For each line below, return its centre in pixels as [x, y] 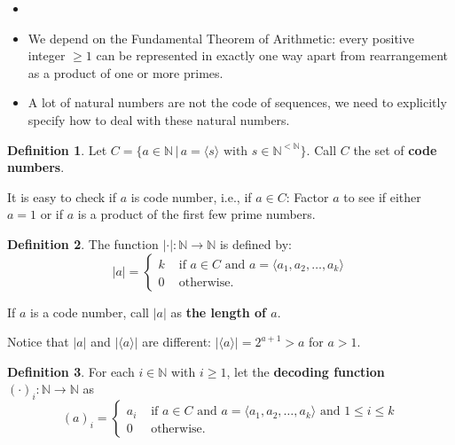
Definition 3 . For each [71, 371]
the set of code [395, 149]
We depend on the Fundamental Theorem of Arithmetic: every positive [221, 38]
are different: [177, 342]
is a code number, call [90, 312]
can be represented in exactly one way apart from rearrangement [272, 55]
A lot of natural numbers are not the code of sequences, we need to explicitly [237, 102]
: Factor [307, 196]
